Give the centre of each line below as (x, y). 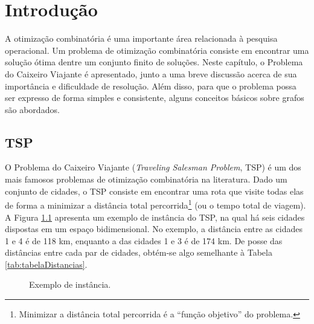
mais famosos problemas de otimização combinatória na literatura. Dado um (146, 179)
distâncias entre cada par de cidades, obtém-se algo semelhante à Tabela (139, 252)
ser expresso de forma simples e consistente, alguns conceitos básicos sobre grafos (155, 98)
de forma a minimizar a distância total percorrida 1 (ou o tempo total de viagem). (155, 204)
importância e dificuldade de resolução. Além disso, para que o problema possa (151, 86)
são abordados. (32, 109)
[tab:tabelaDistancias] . (46, 264)
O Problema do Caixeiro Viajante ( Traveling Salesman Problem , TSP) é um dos (153, 167)
